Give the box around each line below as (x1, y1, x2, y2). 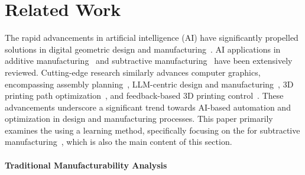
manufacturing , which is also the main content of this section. (5, 135, 232, 148)
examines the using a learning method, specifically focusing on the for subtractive (5, 124, 300, 136)
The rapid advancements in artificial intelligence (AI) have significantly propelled (5, 31, 298, 44)
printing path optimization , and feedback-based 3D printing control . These (5, 89, 284, 102)
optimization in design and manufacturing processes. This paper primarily (5, 112, 273, 125)
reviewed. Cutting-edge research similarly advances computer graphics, (5, 66, 261, 78)
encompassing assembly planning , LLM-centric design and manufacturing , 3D (5, 77, 294, 90)
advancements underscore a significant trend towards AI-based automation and (5, 101, 291, 113)
